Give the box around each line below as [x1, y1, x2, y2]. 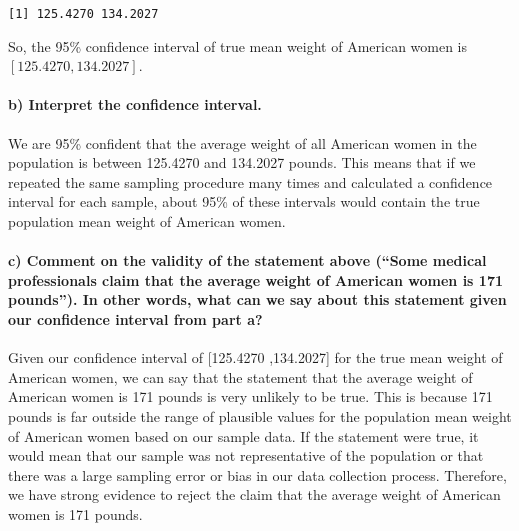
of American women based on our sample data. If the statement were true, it [8, 425, 479, 446]
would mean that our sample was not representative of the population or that [8, 445, 484, 466]
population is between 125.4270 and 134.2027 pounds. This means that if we [8, 152, 476, 173]
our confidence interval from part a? [8, 308, 263, 329]
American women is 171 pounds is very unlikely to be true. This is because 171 [8, 386, 493, 407]
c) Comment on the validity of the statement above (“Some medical [8, 250, 487, 271]
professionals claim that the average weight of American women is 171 [8, 269, 503, 290]
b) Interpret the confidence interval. [8, 94, 262, 115]
